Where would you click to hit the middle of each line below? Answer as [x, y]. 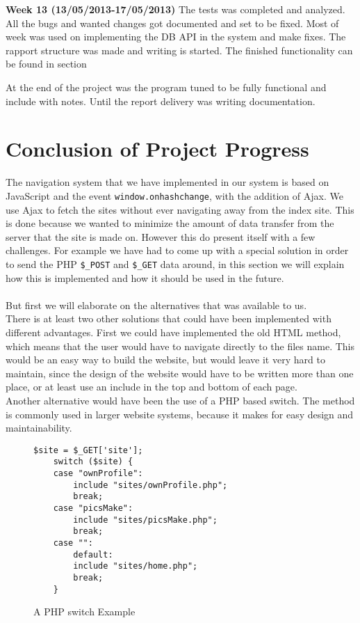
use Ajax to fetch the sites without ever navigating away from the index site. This [180, 209]
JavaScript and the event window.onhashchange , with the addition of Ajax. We [174, 195]
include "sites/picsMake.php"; [145, 520]
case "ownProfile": [98, 473]
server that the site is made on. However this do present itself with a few [161, 236]
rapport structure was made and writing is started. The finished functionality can [179, 50]
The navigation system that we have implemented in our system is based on [167, 182]
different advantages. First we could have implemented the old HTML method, [173, 332]
